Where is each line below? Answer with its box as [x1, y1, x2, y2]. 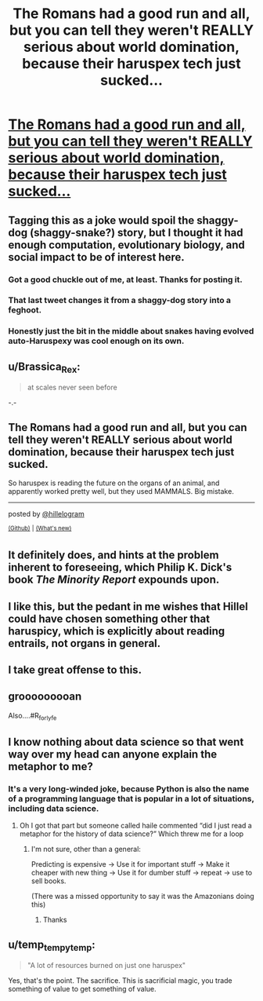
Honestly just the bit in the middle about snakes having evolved [8, 326, 254, 337]
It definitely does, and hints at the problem [8, 549, 219, 562]
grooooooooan [8, 690, 82, 703]
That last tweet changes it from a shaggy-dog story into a [8, 295, 232, 306]
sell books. [31, 876, 67, 886]
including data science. [8, 802, 99, 813]
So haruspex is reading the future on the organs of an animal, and [8, 478, 220, 488]
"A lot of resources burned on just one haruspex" [27, 961, 186, 970]
